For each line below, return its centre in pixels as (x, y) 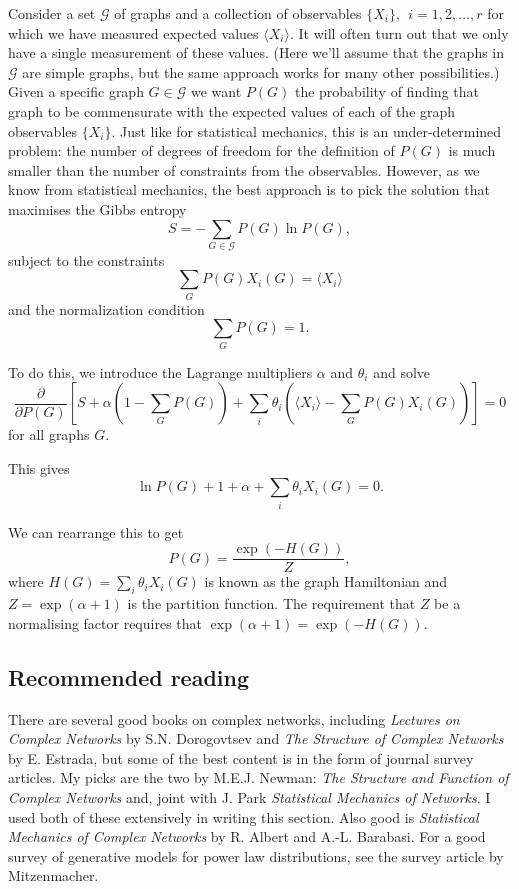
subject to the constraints (86, 259)
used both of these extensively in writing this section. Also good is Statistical (243, 816)
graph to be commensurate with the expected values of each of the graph (232, 110)
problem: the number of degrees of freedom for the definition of (201, 150)
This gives (39, 467)
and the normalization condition (106, 308)
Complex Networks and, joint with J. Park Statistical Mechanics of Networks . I (249, 797)
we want (216, 91)
